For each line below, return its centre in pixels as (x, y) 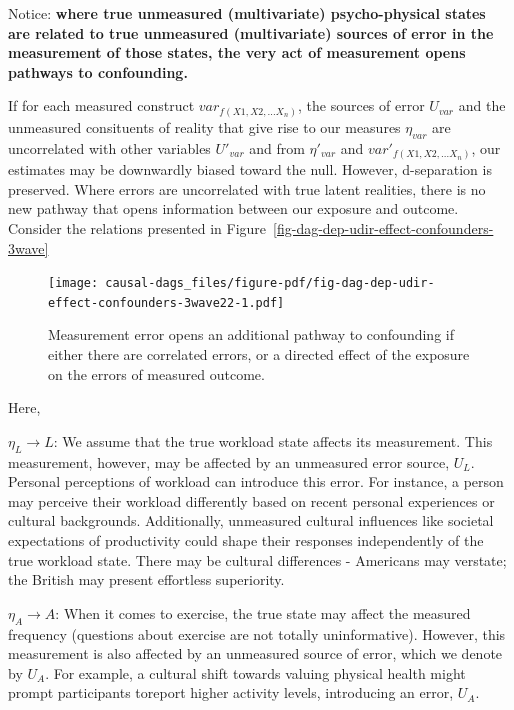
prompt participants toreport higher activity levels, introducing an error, (231, 692)
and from (277, 147)
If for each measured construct (101, 105)
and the (482, 105)
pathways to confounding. (98, 71)
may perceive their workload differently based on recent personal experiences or (251, 500)
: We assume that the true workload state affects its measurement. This (273, 440)
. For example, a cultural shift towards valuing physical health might (255, 672)
